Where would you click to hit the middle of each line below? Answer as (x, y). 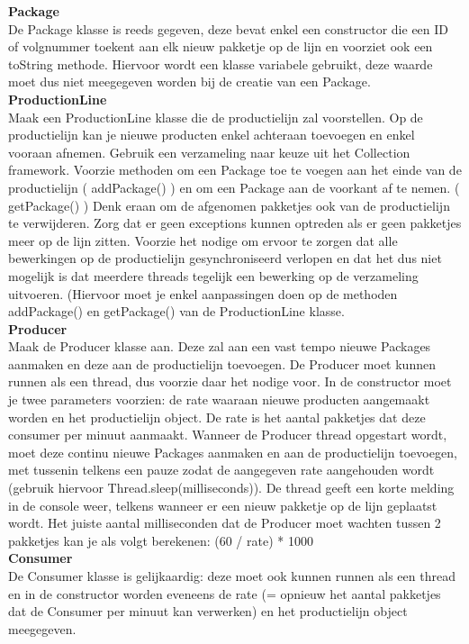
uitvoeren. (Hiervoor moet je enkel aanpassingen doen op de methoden (203, 293)
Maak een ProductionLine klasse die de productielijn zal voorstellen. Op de (216, 117)
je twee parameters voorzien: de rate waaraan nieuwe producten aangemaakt (219, 399)
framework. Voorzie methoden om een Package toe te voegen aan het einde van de (235, 170)
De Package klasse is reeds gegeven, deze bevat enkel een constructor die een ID (229, 28)
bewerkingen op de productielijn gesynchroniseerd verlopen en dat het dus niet (225, 258)
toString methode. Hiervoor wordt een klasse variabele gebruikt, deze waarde (221, 63)
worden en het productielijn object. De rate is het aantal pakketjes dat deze (217, 417)
